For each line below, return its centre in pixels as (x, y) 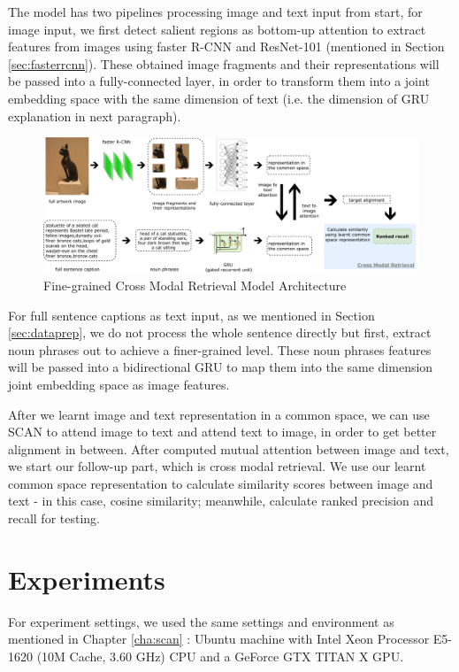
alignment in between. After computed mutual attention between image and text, (229, 448)
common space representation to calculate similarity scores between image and (221, 483)
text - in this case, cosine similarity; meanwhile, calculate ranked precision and (221, 501)
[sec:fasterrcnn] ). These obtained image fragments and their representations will (224, 63)
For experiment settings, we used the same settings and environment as (201, 621)
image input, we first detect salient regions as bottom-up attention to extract (217, 29)
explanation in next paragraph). (95, 116)
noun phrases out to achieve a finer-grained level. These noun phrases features (220, 349)
